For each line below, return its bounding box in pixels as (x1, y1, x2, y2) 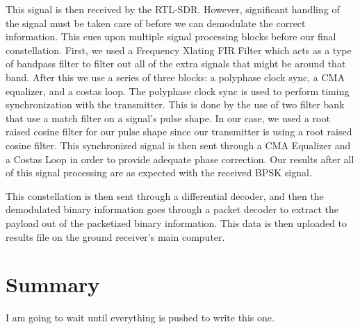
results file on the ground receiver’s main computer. (6, 229, 225, 244)
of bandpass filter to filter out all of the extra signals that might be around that (6, 56, 346, 71)
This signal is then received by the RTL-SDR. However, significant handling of (6, 2, 340, 16)
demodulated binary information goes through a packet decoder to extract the (6, 202, 339, 217)
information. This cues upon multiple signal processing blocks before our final (6, 29, 336, 44)
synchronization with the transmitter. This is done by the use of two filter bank (6, 97, 345, 112)
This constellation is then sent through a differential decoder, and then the (6, 188, 324, 203)
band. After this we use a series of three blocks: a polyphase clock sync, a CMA (6, 69, 345, 84)
